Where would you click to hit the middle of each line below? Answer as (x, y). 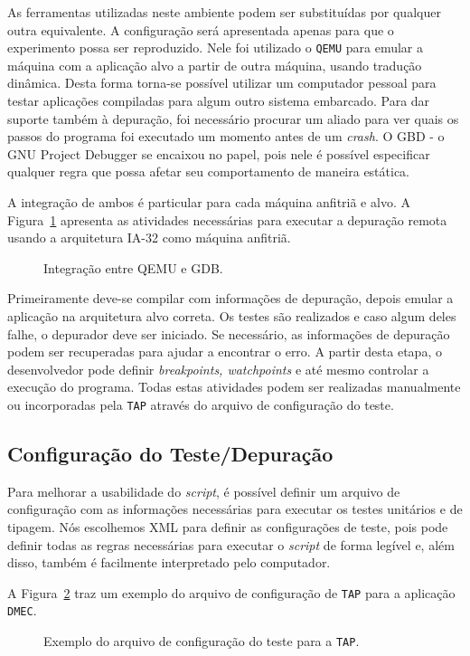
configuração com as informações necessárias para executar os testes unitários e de (235, 509)
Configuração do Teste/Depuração (170, 453)
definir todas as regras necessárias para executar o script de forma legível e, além (231, 544)
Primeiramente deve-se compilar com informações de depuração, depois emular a (230, 298)
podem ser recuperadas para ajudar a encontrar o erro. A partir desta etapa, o (225, 352)
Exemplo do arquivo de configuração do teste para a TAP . (202, 641)
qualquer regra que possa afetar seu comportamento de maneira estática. (209, 171)
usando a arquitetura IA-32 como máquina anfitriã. (149, 238)
